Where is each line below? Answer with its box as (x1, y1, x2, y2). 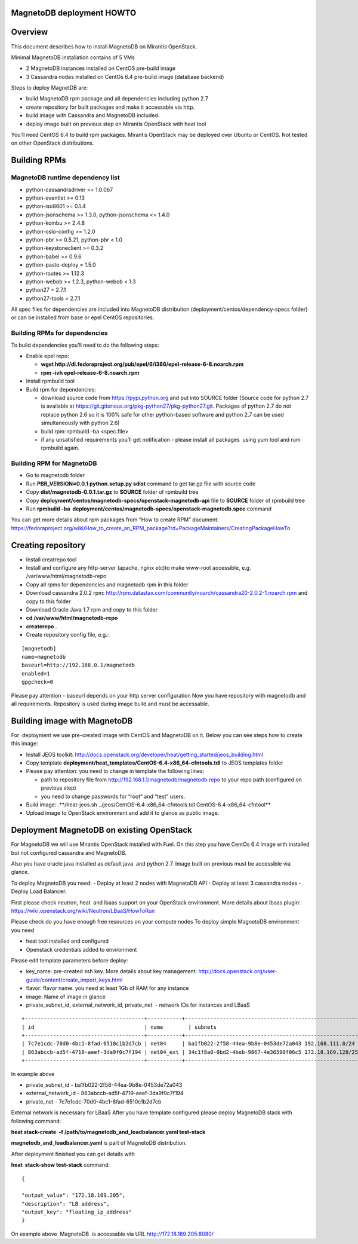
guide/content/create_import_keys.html (26, 976, 123, 983)
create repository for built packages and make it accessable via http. (26, 103, 195, 111)
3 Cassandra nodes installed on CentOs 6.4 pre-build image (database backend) (26, 73, 224, 80)
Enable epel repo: (26, 352, 70, 359)
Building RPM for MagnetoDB (11, 459, 97, 467)
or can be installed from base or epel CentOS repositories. (11, 314, 155, 321)
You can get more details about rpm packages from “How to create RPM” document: (11, 516, 219, 523)
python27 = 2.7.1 (26, 286, 66, 294)
